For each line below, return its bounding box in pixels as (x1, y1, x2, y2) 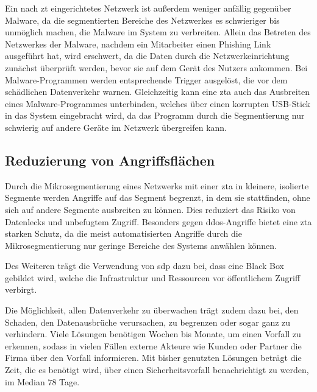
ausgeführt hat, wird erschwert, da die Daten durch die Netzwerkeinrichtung (5, 49, 290, 62)
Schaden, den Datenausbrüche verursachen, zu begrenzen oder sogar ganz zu (5, 315, 291, 328)
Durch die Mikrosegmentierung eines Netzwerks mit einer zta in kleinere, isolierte (5, 179, 309, 192)
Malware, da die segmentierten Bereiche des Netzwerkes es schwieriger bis (5, 13, 280, 26)
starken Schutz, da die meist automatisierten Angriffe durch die (5, 227, 242, 240)
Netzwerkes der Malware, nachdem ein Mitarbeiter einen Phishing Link (5, 37, 271, 50)
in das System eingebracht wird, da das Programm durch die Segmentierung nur (5, 109, 305, 122)
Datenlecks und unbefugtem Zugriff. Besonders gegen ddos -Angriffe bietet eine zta (5, 215, 312, 228)
